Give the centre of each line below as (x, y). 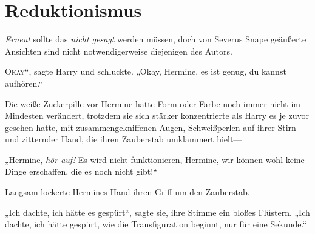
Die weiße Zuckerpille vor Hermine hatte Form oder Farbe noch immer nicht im (153, 103)
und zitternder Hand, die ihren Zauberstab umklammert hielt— (124, 139)
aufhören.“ (24, 83)
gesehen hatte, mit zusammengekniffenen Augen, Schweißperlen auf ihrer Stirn (151, 127)
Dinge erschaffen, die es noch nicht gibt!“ (81, 171)
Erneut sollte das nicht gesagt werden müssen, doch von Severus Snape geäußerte (156, 39)
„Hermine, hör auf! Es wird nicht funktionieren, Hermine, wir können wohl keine (155, 159)
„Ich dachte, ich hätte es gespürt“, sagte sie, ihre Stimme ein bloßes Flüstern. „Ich (157, 212)
